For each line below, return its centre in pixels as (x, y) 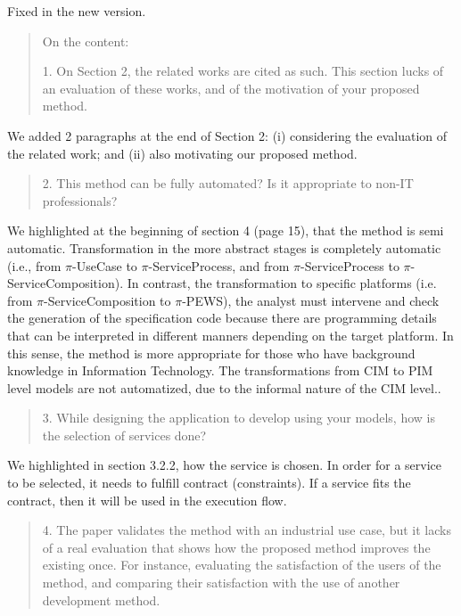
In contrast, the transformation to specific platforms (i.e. (282, 283)
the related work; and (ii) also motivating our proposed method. (182, 153)
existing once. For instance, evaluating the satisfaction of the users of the (242, 565)
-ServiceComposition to (107, 300)
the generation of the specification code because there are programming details (222, 318)
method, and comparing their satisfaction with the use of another (221, 583)
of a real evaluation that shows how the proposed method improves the (236, 547)
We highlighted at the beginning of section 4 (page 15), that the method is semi (226, 230)
